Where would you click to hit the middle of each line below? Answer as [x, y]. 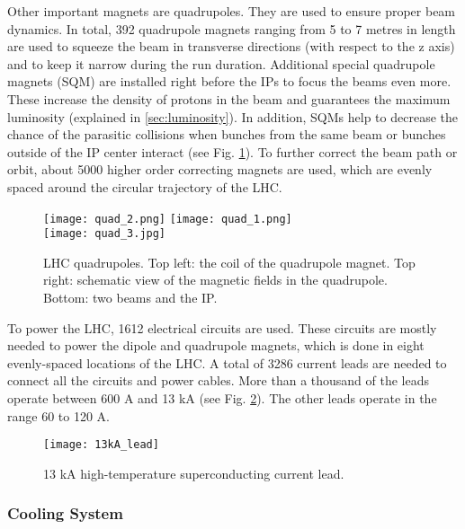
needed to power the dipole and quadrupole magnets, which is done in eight [216, 345]
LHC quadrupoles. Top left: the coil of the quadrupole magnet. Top [229, 262]
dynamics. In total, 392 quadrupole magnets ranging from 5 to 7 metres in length [232, 28]
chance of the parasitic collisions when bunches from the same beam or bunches [227, 134]
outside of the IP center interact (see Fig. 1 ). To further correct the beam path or [232, 151]
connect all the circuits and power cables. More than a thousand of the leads [219, 380]
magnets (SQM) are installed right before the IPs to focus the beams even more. [229, 81]
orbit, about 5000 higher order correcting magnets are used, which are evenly [220, 169]
